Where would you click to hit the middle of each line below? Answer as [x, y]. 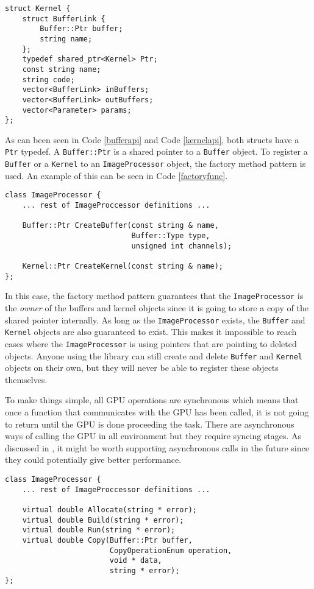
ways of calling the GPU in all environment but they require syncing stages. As [153, 436]
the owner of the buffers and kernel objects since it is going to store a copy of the [157, 307]
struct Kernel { [38, 9]
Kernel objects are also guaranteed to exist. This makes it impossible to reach [151, 332]
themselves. [26, 379]
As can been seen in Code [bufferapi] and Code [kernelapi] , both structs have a [152, 139]
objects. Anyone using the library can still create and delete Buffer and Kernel [154, 355]
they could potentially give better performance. [93, 460]
